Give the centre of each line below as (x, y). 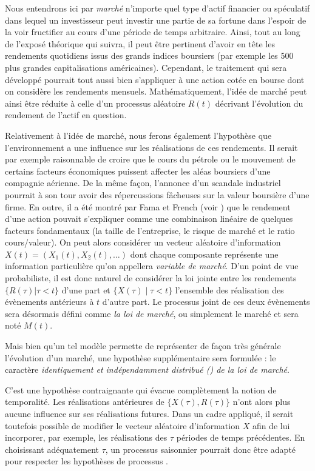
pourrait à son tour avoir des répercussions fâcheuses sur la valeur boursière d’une (157, 194)
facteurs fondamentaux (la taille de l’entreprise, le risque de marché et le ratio (150, 230)
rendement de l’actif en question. (66, 115)
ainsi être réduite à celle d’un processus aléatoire (95, 103)
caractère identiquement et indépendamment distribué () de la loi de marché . (147, 369)
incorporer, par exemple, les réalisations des (86, 437)
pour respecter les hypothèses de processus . (86, 461)
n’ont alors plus (262, 402)
